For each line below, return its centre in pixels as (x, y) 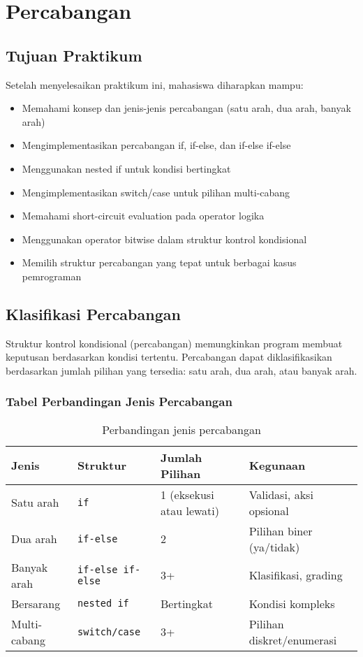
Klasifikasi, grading (296, 575)
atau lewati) (190, 510)
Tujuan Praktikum (74, 55)
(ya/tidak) (274, 547)
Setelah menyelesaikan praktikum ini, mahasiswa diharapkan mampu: (155, 84)
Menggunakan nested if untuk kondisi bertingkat (126, 168)
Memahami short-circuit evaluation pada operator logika (143, 216)
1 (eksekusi (187, 494)
